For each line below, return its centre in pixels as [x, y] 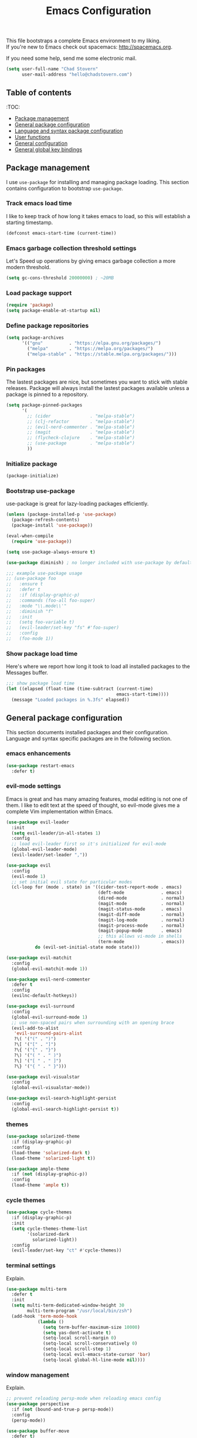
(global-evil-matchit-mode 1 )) [50, 969]
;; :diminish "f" [30, 611]
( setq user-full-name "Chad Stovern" [52, 69]
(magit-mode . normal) [141, 904]
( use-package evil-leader [38, 822]
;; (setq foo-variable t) [40, 622]
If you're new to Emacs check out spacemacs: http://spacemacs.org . [89, 47]
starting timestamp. [30, 222]
